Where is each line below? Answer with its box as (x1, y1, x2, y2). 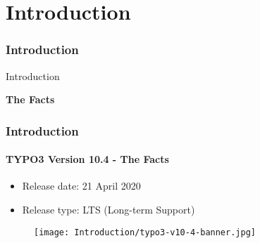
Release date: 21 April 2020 (22, 178, 141, 193)
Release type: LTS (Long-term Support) (22, 202, 195, 217)
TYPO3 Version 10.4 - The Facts (6, 152, 169, 166)
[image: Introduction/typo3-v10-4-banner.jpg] (34, 227, 256, 237)
